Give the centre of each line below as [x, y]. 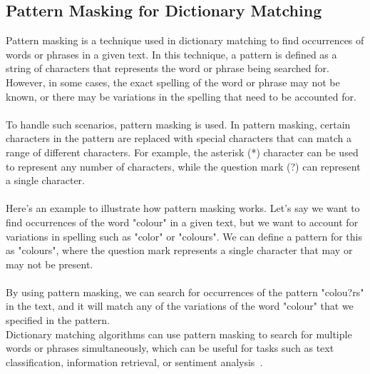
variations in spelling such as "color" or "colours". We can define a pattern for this [184, 236]
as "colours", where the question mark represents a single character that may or [179, 250]
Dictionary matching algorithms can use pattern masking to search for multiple [179, 334]
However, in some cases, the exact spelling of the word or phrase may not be [173, 82]
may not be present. [50, 264]
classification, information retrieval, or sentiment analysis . [134, 362]
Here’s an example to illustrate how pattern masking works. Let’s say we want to [183, 208]
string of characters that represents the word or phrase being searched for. [168, 68]
